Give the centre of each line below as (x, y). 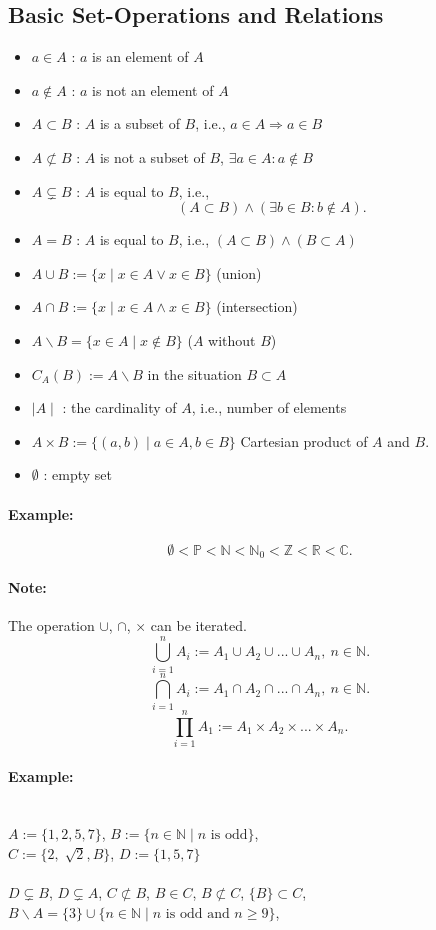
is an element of (140, 56)
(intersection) (257, 306)
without (232, 339)
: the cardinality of (119, 407)
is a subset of (139, 123)
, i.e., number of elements (269, 407)
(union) (239, 272)
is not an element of (153, 89)
